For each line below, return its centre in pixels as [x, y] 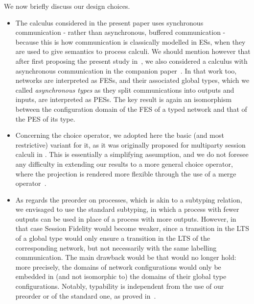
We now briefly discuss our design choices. [67, 6]
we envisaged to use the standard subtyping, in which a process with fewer [127, 209]
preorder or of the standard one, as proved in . [86, 295]
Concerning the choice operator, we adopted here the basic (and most [120, 135]
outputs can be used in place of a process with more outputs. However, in [126, 218]
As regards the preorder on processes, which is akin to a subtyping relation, [129, 199]
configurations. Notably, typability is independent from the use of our [120, 286]
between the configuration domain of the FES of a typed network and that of [131, 109]
